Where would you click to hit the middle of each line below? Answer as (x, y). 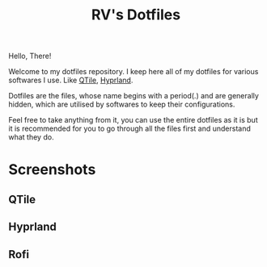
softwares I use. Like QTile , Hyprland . (71, 80)
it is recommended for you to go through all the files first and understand (129, 129)
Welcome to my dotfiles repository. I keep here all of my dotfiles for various (133, 72)
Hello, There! (30, 56)
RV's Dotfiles (136, 15)
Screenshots (52, 170)
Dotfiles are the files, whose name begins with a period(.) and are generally (133, 96)
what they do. (31, 137)
